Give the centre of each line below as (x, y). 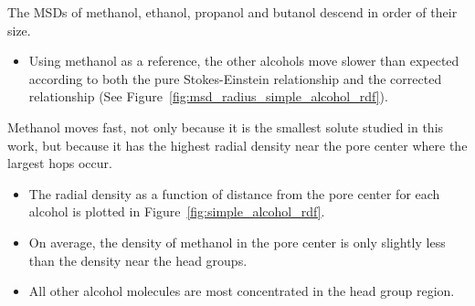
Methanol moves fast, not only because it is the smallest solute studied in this (226, 127)
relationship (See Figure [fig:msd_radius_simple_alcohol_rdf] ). (208, 96)
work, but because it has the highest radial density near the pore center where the (237, 145)
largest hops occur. (60, 163)
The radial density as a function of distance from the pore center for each (234, 193)
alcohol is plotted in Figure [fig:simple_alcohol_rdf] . (177, 211)
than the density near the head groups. (138, 260)
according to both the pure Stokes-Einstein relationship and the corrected (235, 78)
